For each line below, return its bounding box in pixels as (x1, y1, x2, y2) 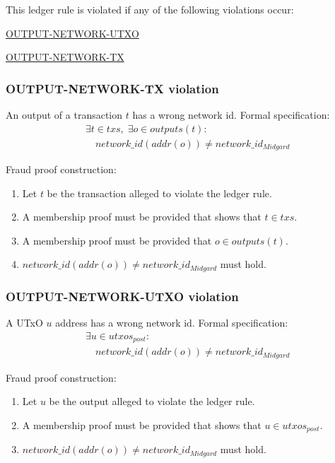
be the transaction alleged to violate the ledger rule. (47, 185, 272, 200)
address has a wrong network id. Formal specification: (55, 315, 288, 330)
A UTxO (6, 315, 43, 330)
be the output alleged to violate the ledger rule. (49, 394, 255, 409)
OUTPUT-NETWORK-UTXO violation (6, 287, 239, 305)
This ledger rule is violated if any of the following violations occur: (6, 2, 294, 16)
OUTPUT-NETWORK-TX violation (6, 79, 219, 97)
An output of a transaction (6, 107, 123, 122)
